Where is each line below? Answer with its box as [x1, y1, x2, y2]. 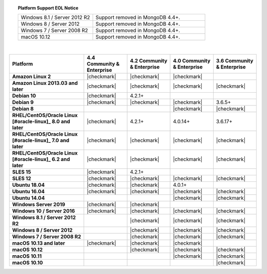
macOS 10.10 [12, 259, 43, 266]
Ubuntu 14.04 [12, 194, 45, 201]
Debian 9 [12, 99, 34, 106]
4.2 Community [130, 57, 168, 64]
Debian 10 [12, 92, 36, 99]
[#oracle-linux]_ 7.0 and [12, 137, 69, 144]
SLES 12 [12, 175, 32, 182]
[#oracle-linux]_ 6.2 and [12, 156, 70, 163]
